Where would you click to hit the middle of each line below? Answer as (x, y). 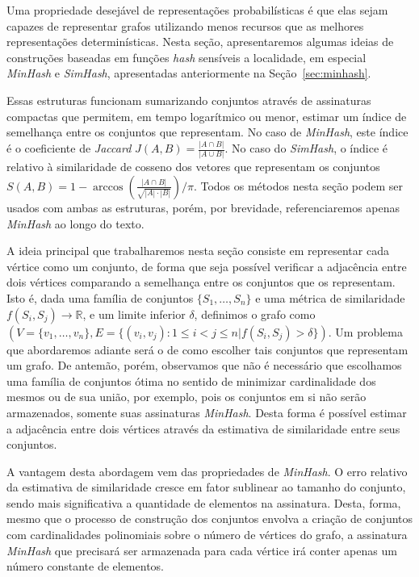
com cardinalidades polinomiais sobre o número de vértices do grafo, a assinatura (207, 535)
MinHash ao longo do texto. (75, 223)
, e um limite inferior (134, 314)
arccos (108, 187)
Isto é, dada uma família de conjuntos (100, 297)
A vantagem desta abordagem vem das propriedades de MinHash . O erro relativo (207, 471)
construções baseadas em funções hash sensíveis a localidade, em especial (186, 57)
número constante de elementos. (85, 566)
